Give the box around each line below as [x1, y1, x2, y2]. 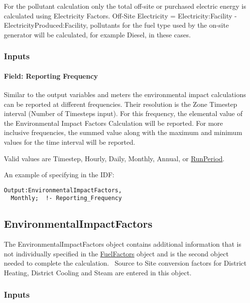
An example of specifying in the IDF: [4, 169, 114, 180]
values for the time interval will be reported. [4, 136, 135, 147]
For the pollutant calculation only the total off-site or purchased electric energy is [4, 1, 246, 11]
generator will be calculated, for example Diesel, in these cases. [4, 29, 191, 39]
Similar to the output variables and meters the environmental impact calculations [4, 89, 246, 100]
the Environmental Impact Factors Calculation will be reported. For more [4, 118, 223, 128]
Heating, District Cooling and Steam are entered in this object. [4, 268, 192, 278]
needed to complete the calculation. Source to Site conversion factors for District [4, 258, 247, 268]
